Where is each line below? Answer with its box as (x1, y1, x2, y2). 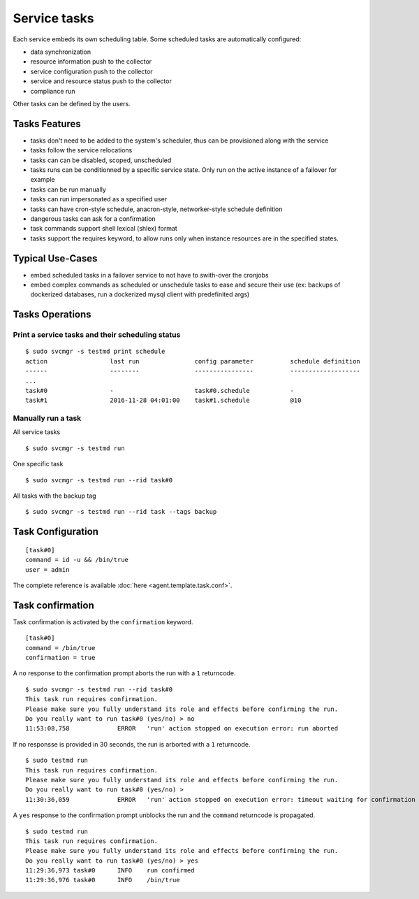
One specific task (13, 460, 64, 468)
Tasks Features (13, 117, 82, 129)
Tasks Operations (13, 308, 91, 321)
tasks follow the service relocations (30, 146, 133, 154)
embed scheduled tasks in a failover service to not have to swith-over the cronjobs (30, 271, 269, 279)
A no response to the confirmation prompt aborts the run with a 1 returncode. (13, 669, 236, 677)
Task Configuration (13, 526, 99, 538)
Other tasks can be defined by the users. (13, 99, 131, 108)
